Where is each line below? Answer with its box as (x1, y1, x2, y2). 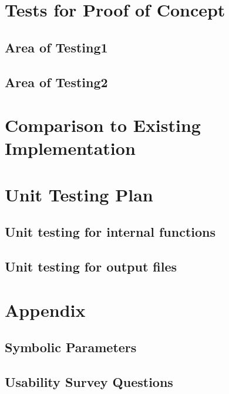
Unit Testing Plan (5, 182, 153, 206)
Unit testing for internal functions (5, 223, 215, 241)
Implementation (5, 136, 136, 160)
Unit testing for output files (5, 257, 177, 276)
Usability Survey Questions (5, 372, 173, 390)
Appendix (5, 297, 86, 322)
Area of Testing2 (5, 72, 108, 91)
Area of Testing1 (5, 38, 108, 56)
